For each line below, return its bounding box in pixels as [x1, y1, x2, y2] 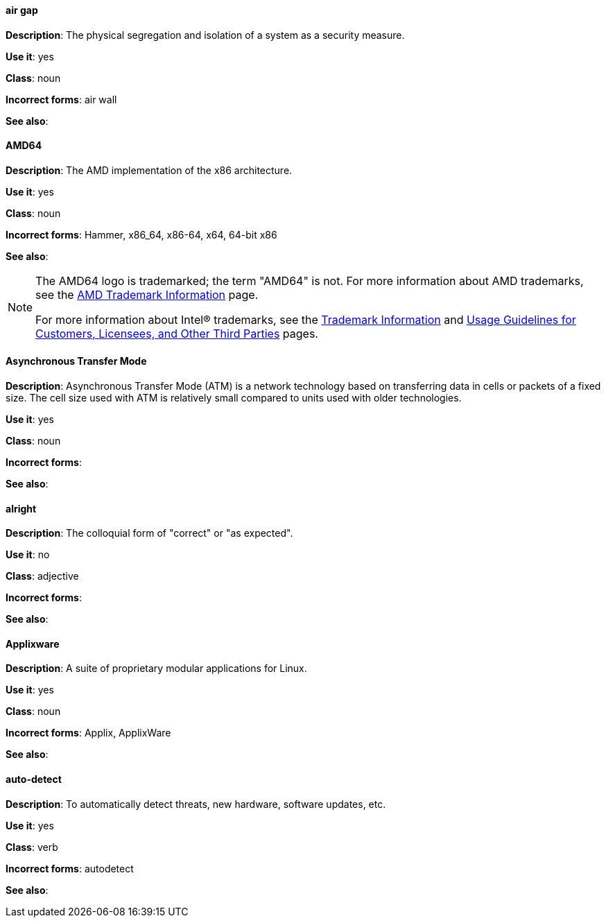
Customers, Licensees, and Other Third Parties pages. [35, 326, 318, 340]
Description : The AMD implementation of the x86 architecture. [6, 164, 293, 176]
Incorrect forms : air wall [6, 93, 117, 105]
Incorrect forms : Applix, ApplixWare [6, 727, 171, 739]
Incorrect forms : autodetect [6, 862, 134, 874]
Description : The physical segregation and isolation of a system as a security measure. [6, 28, 405, 41]
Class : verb [6, 840, 58, 853]
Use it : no [6, 549, 50, 561]
